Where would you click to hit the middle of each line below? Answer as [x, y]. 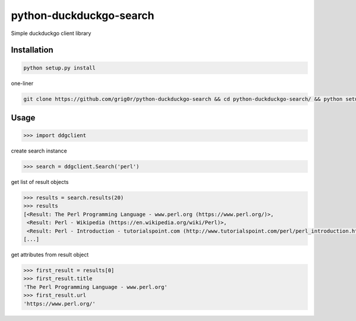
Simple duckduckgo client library [51, 33]
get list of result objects [40, 182]
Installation [32, 50]
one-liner [22, 83]
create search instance [39, 151]
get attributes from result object [50, 255]
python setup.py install [60, 68]
